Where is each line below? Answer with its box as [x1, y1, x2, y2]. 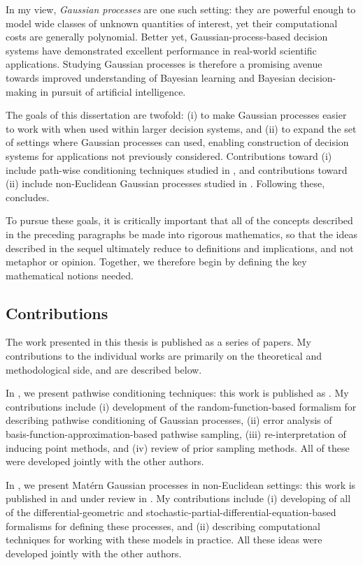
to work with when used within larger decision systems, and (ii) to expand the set [6, 121, 357, 135]
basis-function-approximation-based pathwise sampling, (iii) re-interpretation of [6, 427, 346, 441]
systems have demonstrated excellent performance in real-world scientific [6, 43, 317, 57]
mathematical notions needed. [6, 267, 134, 282]
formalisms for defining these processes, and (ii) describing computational [6, 518, 320, 533]
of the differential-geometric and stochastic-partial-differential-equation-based [6, 505, 336, 520]
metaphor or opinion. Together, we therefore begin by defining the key [6, 254, 307, 269]
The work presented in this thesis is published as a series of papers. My [6, 335, 311, 349]
